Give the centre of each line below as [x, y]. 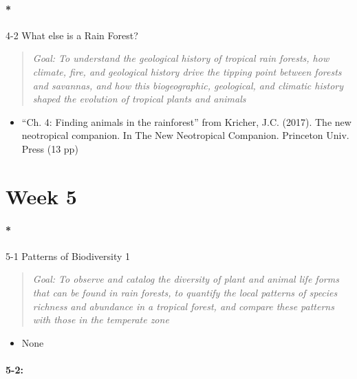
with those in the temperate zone [101, 320]
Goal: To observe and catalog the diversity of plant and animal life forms [186, 279]
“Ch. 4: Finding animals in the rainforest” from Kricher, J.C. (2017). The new [186, 121]
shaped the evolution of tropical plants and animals [139, 99]
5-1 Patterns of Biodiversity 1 [68, 256]
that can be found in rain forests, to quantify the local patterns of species [185, 292]
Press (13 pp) [50, 148]
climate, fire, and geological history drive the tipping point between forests [187, 71]
